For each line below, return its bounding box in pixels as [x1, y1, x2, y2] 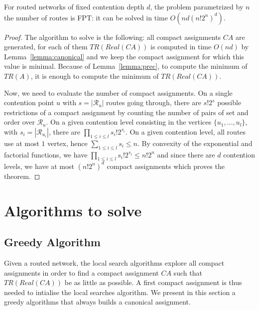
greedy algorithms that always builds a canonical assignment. [4, 297, 191, 307]
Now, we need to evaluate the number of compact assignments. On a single [4, 87, 233, 98]
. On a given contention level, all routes [125, 126, 246, 137]
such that [173, 267, 202, 278]
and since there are [157, 149, 215, 159]
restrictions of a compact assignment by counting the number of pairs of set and [4, 107, 249, 117]
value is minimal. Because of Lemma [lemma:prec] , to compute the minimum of [4, 61, 248, 71]
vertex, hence [47, 138, 88, 148]
